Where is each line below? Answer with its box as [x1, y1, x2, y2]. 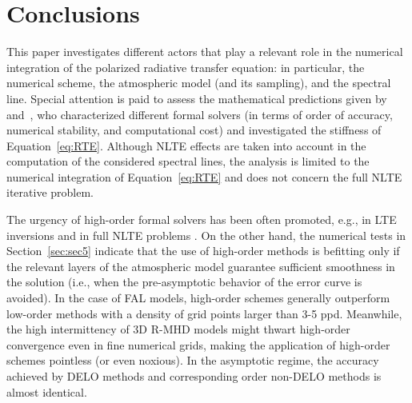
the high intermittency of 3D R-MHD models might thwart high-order [6, 321, 350, 337]
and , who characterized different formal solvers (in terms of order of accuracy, [6, 106, 393, 122]
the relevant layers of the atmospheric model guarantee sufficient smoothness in [6, 257, 395, 274]
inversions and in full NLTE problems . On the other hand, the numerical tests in [6, 226, 406, 243]
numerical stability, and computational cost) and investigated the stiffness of [6, 122, 382, 138]
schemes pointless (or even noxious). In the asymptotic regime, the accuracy [6, 352, 379, 369]
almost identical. [6, 383, 87, 400]
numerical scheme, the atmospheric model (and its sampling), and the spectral [6, 74, 391, 91]
